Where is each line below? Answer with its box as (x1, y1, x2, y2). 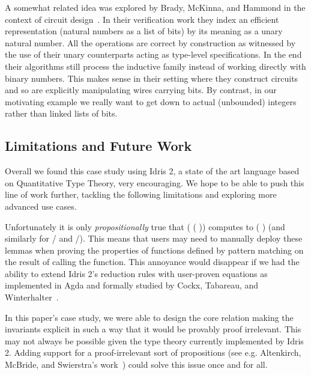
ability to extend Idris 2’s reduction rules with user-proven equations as (5, 267, 268, 279)
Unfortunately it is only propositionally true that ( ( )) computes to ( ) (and (5, 220, 285, 233)
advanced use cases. (5, 200, 77, 212)
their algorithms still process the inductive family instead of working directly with (5, 59, 306, 72)
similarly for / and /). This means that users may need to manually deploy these (5, 232, 303, 245)
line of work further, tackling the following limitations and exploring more (5, 188, 277, 201)
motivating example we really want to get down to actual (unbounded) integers (5, 95, 297, 108)
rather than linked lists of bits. (5, 107, 118, 120)
